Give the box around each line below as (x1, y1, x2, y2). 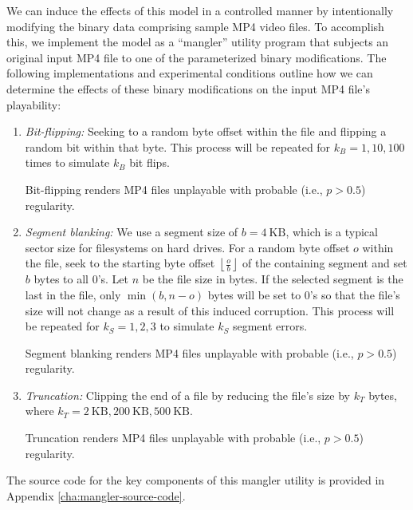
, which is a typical (285, 223, 378, 240)
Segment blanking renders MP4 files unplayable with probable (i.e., (25, 344, 354, 361)
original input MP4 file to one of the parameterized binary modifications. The (6, 49, 387, 65)
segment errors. (232, 318, 308, 334)
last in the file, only (25, 286, 121, 302)
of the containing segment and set (242, 255, 407, 271)
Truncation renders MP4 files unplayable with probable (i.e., (25, 429, 321, 446)
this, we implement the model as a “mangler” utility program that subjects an (6, 34, 389, 50)
